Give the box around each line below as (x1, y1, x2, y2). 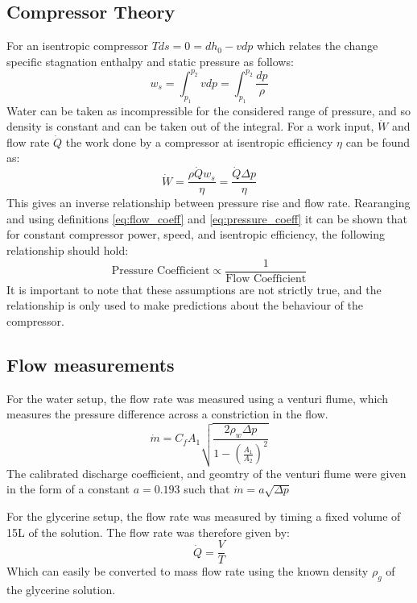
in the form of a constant (6, 480, 130, 497)
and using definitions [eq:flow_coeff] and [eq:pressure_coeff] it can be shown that (6, 210, 407, 227)
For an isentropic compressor (6, 37, 148, 54)
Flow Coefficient (225, 272, 307, 285)
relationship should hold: (6, 242, 129, 259)
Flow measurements (6, 351, 175, 376)
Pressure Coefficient (111, 265, 210, 277)
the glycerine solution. (6, 580, 116, 597)
